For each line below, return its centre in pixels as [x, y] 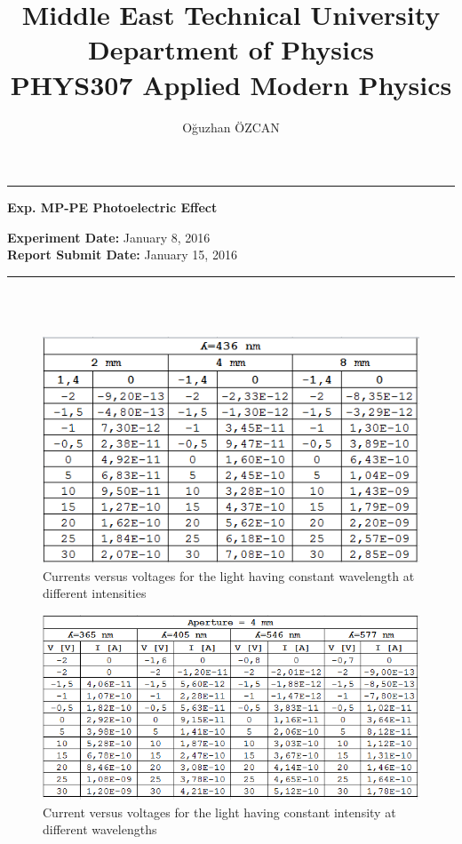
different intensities [95, 593]
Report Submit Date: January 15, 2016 [122, 255]
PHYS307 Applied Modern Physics [231, 84]
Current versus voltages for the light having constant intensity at [219, 812]
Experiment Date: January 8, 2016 [109, 237]
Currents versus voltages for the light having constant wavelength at [229, 575]
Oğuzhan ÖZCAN [231, 127]
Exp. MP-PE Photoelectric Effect [112, 207]
